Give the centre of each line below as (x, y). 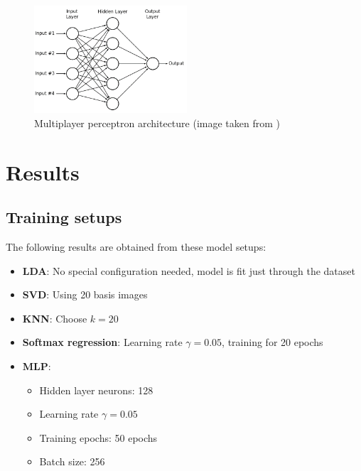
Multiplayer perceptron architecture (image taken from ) (157, 123)
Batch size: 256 (72, 461)
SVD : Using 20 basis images (85, 294)
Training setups (64, 217)
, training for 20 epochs (273, 342)
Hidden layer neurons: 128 (96, 390)
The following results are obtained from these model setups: (136, 246)
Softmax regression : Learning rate (102, 342)
